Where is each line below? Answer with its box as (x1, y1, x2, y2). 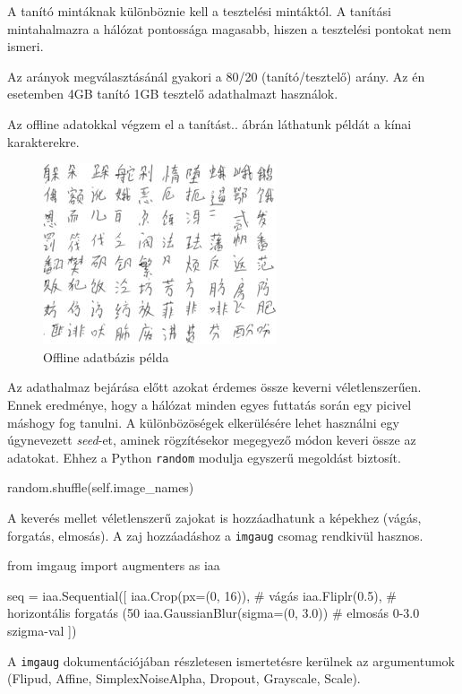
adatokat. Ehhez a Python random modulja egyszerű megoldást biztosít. (7, 447, 401, 466)
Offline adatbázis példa (43, 347, 169, 366)
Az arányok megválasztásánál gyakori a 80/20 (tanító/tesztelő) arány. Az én (7, 66, 425, 85)
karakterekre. (7, 132, 80, 151)
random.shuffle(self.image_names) (7, 478, 194, 497)
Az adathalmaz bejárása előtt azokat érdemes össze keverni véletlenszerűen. (7, 377, 422, 396)
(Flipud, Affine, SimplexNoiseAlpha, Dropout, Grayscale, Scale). (7, 669, 361, 688)
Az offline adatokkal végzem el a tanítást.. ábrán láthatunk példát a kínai (7, 114, 412, 133)
